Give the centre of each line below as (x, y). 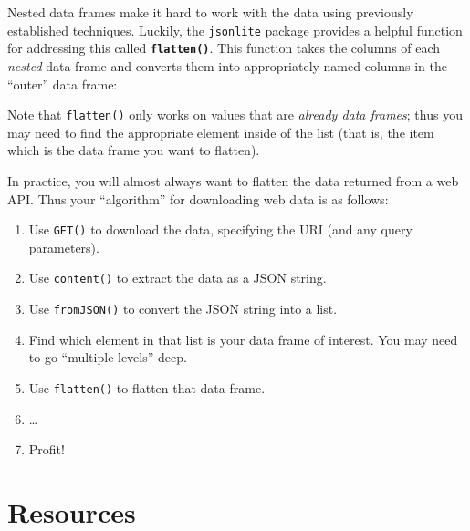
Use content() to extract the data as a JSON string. (178, 278)
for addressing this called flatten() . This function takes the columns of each (224, 48)
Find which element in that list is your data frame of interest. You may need (243, 339)
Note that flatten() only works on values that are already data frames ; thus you (235, 115)
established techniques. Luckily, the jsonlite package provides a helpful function (235, 30)
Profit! (47, 449)
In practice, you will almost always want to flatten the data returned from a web (233, 180)
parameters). (64, 247)
